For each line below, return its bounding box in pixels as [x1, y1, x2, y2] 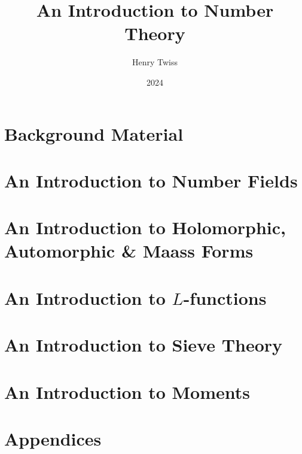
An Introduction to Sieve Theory [4, 332, 283, 357]
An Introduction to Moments [4, 379, 251, 404]
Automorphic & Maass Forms [4, 238, 254, 263]
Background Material [4, 121, 184, 146]
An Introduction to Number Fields [4, 168, 298, 192]
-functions [183, 285, 267, 310]
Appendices [4, 426, 102, 450]
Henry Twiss [132, 56, 178, 68]
